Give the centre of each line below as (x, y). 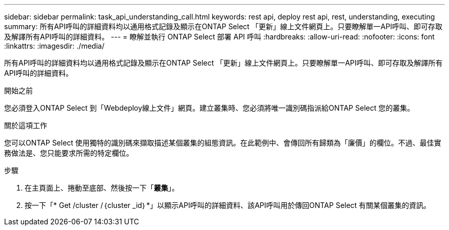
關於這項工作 (26, 125)
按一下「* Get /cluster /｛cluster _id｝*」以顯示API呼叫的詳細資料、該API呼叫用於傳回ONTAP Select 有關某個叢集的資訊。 (228, 205)
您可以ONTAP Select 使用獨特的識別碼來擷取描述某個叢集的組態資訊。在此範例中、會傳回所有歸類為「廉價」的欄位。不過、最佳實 (223, 143)
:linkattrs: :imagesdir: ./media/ (54, 46)
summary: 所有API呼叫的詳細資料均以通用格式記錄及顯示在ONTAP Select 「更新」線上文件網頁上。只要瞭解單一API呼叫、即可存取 (223, 26)
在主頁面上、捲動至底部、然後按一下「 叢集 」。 (102, 188)
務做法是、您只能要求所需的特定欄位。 (69, 153)
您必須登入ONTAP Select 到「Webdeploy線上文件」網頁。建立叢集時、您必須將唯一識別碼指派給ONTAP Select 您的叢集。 (209, 108)
